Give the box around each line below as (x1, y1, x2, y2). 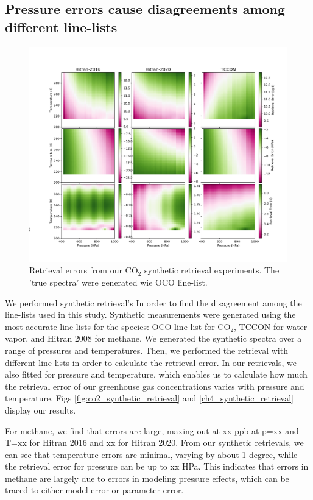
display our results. (5, 403, 76, 416)
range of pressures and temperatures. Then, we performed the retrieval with (5, 343, 288, 356)
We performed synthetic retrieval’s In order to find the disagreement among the (5, 296, 302, 309)
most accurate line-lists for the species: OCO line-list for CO (5, 320, 231, 333)
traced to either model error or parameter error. (5, 484, 184, 496)
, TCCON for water (234, 320, 308, 333)
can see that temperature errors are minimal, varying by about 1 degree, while (5, 448, 298, 460)
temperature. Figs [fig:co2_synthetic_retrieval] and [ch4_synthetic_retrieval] (5, 392, 294, 404)
